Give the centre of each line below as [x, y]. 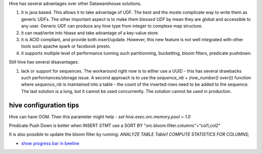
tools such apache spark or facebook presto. [66, 46]
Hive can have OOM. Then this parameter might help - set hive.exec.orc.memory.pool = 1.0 [100, 117]
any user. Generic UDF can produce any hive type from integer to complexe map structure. [112, 26]
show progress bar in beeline [50, 143]
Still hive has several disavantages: [44, 62]
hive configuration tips [44, 105]
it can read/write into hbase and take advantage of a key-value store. [90, 33]
